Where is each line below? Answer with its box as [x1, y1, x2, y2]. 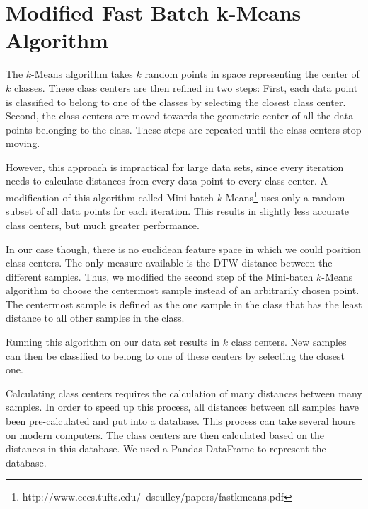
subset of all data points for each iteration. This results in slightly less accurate [6, 204, 350, 218]
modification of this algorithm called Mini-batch [6, 189, 214, 204]
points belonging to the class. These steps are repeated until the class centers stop [6, 122, 362, 136]
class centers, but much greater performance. [6, 217, 200, 232]
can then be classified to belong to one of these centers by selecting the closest [6, 348, 345, 363]
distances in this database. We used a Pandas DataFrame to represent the [6, 441, 326, 456]
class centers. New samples [231, 334, 347, 349]
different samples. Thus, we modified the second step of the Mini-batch [6, 269, 314, 283]
